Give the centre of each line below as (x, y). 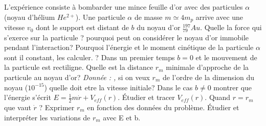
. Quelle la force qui (231, 27)
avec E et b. (122, 117)
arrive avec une (219, 17)
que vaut (18, 107)
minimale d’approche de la (207, 67)
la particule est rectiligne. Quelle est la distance (79, 67)
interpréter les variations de (47, 117)
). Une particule (100, 17)
